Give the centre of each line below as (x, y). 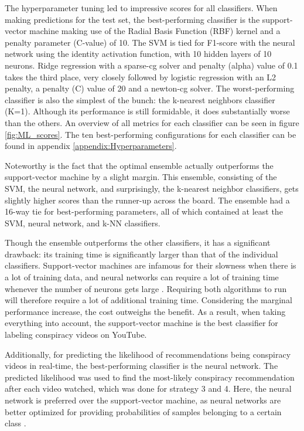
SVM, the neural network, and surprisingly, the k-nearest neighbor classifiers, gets (152, 188)
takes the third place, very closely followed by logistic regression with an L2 (141, 77)
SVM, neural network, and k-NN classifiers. (83, 223)
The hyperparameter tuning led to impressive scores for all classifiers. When (141, 8)
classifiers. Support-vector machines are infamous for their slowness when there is (151, 265)
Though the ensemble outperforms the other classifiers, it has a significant (138, 242)
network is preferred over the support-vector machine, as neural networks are (143, 400)
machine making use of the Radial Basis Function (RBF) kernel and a (155, 31)
